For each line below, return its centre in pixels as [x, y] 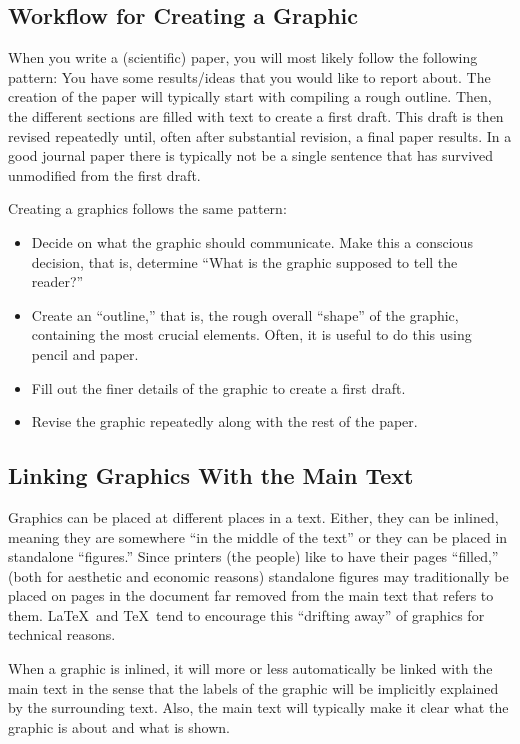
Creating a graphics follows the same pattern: [147, 208]
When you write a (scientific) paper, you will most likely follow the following [243, 57]
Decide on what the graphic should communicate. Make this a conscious [252, 241]
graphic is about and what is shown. [119, 726]
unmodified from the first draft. [104, 174]
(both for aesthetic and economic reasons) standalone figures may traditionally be [258, 575]
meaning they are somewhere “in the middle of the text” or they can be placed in [258, 536]
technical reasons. [62, 634]
